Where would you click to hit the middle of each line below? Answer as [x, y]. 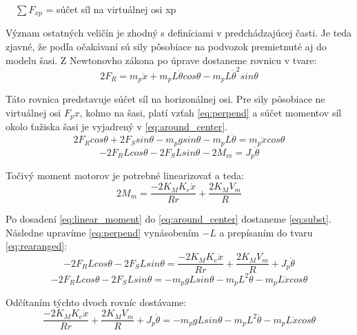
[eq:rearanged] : [37, 246]
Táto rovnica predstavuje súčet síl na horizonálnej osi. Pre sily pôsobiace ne [165, 99]
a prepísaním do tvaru [266, 232]
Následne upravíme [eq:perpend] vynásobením [102, 232]
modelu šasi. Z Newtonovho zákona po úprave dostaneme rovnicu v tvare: [161, 60]
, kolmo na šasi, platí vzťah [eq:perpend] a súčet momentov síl [211, 112]
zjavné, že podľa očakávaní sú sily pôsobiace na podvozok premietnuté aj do [166, 47]
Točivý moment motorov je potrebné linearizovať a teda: [125, 175]
